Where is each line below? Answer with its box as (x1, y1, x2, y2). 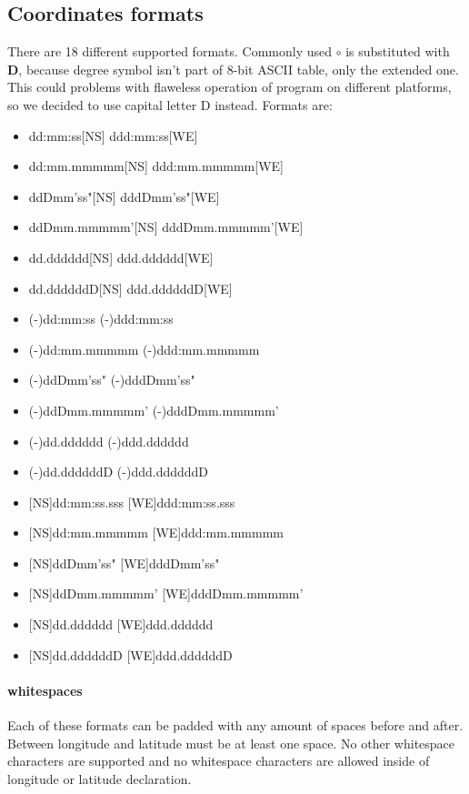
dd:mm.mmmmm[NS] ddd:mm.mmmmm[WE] (28, 156, 284, 176)
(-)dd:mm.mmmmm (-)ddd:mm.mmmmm (28, 339, 260, 358)
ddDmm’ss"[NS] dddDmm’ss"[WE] (28, 186, 220, 206)
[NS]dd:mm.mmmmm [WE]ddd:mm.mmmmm (28, 523, 284, 542)
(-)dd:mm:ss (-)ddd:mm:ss (28, 309, 174, 328)
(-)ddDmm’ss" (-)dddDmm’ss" (28, 370, 195, 389)
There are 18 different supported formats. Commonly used (7, 42, 333, 61)
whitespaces (7, 680, 83, 699)
